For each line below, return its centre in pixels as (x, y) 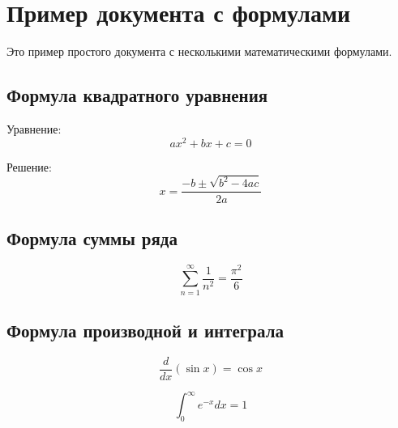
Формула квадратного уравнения (137, 95)
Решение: (29, 166)
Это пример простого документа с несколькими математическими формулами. (199, 51)
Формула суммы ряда (92, 237)
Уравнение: (34, 128)
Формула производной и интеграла (145, 330)
